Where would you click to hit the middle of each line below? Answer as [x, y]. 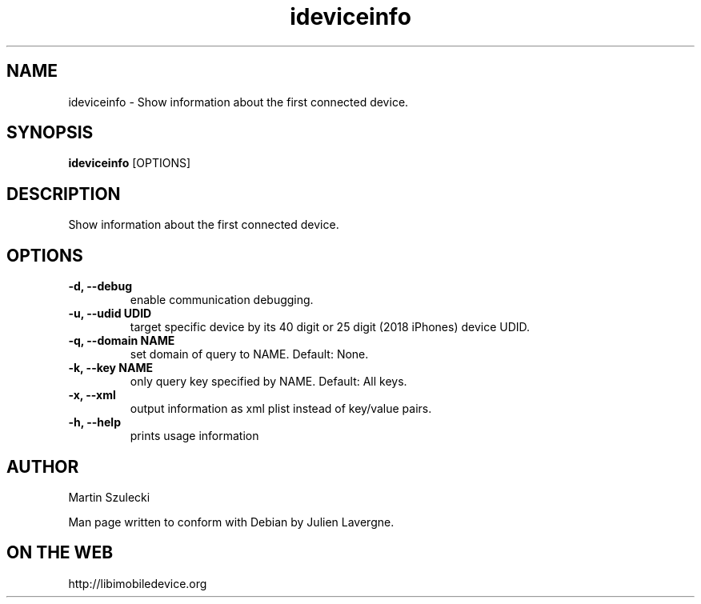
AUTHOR [43, 466]
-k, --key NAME [111, 368]
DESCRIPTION [64, 194]
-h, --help [94, 422]
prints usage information [194, 436]
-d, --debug [100, 286]
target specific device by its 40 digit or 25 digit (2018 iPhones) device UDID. [330, 327]
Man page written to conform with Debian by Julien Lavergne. [231, 522]
